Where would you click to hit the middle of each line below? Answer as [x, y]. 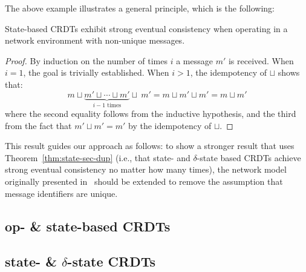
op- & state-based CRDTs [88, 226]
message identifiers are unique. [61, 193]
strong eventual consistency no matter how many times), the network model [146, 169]
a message [194, 60]
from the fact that [38, 125]
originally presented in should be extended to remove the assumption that [144, 181]
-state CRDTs [111, 261]
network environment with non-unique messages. [95, 40]
